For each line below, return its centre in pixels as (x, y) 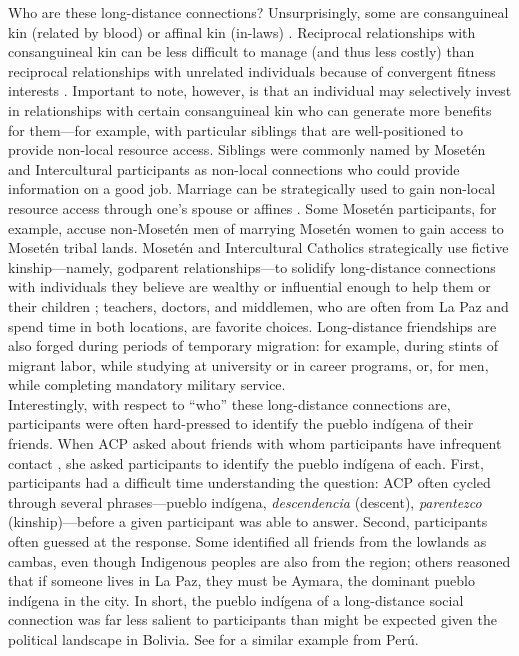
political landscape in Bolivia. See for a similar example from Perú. (213, 639)
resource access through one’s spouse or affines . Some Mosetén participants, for (252, 207)
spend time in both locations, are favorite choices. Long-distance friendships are (252, 325)
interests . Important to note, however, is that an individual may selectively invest (260, 90)
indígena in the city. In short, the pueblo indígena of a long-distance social (236, 599)
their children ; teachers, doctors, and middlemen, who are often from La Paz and (258, 305)
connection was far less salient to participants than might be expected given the (252, 619)
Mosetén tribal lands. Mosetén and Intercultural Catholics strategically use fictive (258, 247)
